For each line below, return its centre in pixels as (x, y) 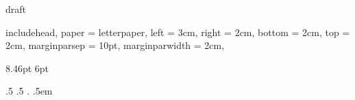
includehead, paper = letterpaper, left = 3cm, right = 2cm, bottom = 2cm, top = (178, 32)
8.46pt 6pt (27, 68)
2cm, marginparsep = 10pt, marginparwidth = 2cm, (115, 45)
